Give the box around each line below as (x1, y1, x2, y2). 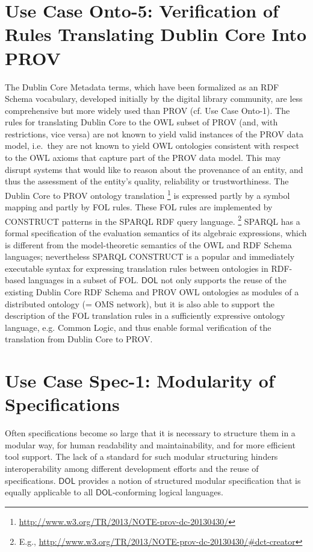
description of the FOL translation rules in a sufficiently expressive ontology (5, 309, 285, 322)
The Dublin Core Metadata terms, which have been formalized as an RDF (5, 80, 279, 93)
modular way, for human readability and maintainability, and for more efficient (5, 438, 296, 451)
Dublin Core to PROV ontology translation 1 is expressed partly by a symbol (5, 187, 290, 201)
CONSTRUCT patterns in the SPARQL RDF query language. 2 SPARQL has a (5, 213, 300, 227)
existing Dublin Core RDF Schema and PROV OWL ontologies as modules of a (5, 285, 299, 298)
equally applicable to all (5, 486, 93, 498)
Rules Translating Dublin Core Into (5, 22, 307, 46)
